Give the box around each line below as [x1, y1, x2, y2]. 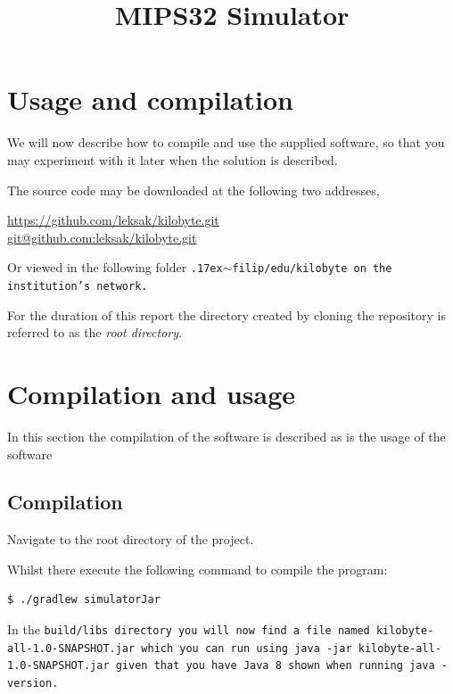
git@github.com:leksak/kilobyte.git [7, 227, 197, 246]
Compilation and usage [7, 375, 296, 411]
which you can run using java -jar [141, 641, 352, 655]
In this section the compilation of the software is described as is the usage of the [7, 426, 446, 445]
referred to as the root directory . [7, 323, 182, 342]
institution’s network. [7, 279, 148, 293]
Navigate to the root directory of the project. [7, 530, 254, 549]
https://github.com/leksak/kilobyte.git [7, 211, 219, 229]
